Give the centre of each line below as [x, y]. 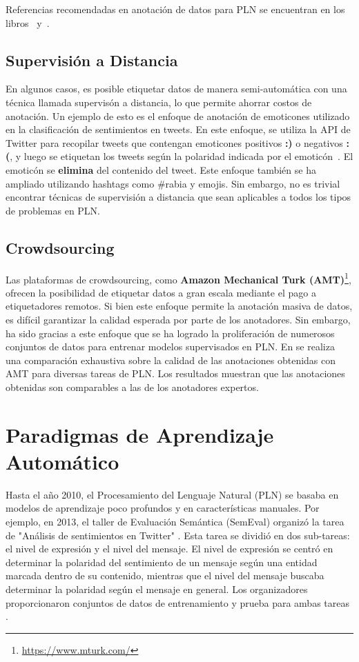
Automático [62, 461]
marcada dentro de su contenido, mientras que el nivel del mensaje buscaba [165, 575]
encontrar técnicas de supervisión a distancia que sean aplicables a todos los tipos [178, 197]
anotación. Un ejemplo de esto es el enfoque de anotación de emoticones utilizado [178, 116]
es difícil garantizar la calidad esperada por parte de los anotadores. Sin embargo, [178, 319]
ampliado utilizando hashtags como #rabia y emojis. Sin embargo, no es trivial [173, 183]
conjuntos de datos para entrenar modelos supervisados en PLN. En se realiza [170, 347]
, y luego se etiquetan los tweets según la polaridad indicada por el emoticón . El [182, 156]
